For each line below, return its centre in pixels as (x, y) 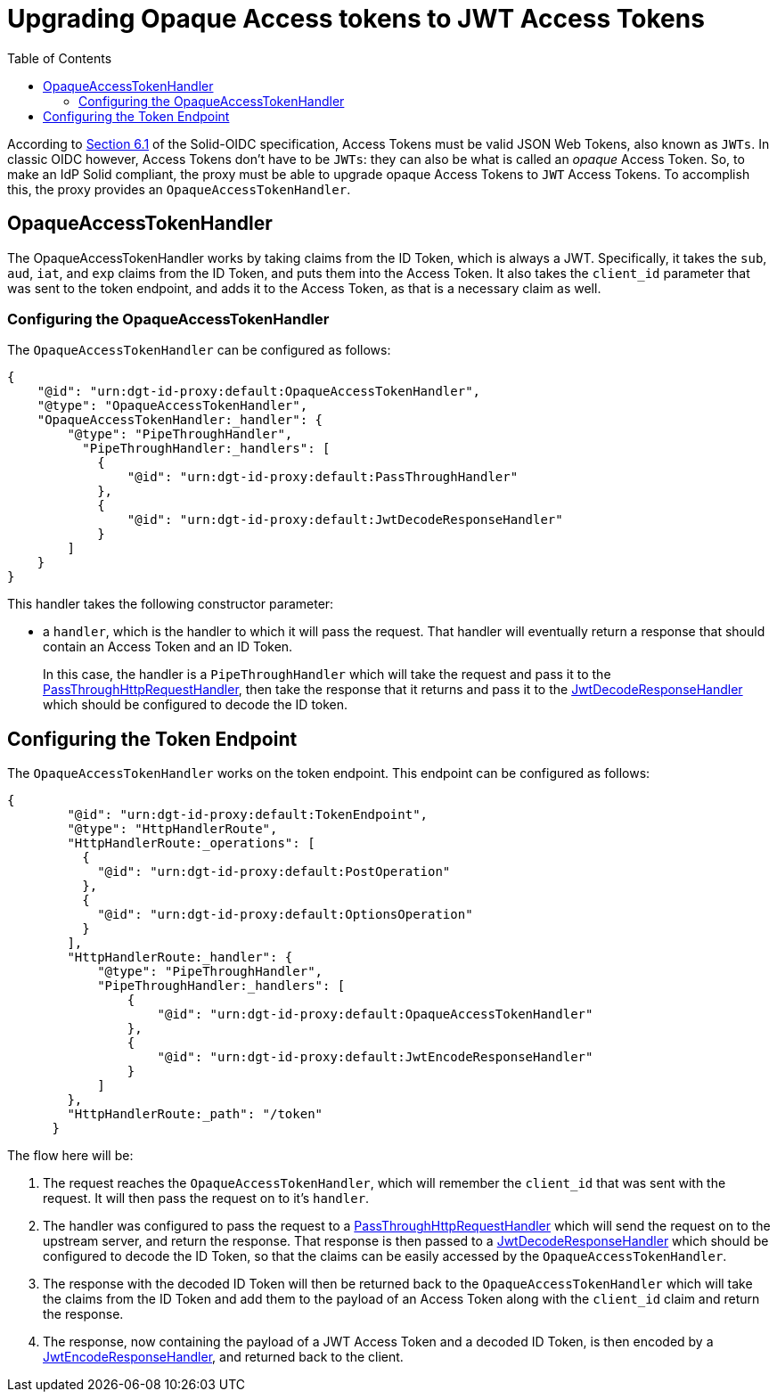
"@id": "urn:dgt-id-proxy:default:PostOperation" (274, 872)
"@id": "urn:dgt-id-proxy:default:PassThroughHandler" (323, 477)
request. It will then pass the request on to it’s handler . (206, 1199)
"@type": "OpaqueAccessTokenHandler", (172, 406)
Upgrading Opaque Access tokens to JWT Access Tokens (356, 19)
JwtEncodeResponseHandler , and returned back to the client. (223, 1357)
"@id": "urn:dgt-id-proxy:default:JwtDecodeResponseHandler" (345, 520)
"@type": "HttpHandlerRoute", (172, 829)
